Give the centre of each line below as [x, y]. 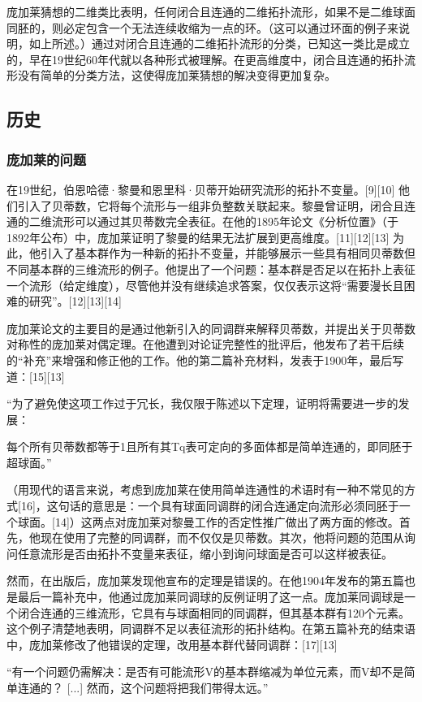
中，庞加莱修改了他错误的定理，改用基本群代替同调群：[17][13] [172, 644]
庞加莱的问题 [47, 159]
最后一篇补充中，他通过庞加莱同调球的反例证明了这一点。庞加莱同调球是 [211, 597]
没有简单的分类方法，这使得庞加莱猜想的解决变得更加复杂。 [177, 75]
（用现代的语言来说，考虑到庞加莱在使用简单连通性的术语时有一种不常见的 [205, 490]
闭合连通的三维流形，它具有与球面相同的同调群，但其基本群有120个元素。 [213, 612]
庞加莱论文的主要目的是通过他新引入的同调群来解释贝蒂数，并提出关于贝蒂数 [211, 328]
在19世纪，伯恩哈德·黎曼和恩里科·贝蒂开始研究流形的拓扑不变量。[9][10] [201, 189]
